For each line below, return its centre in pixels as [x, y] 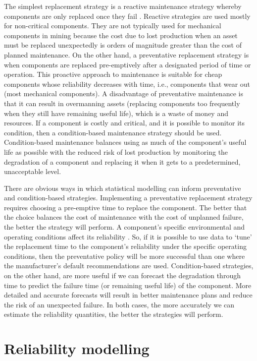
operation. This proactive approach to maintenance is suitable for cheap [113, 74]
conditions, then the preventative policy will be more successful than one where [125, 256]
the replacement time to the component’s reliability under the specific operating [125, 246]
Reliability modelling [77, 348]
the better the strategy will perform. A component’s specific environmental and [125, 227]
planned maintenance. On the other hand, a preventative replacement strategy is [127, 54]
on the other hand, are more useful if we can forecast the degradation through [122, 275]
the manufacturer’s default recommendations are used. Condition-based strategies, [129, 266]
